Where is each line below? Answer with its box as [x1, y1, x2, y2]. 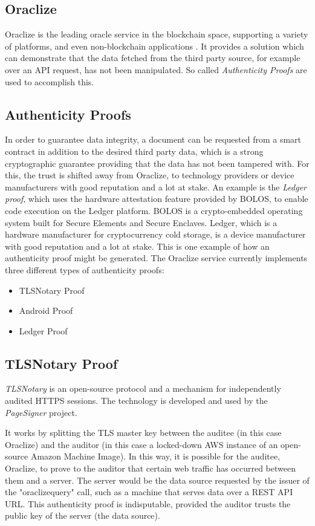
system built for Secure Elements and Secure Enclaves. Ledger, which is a [5, 216, 278, 229]
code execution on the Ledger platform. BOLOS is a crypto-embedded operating [5, 204, 303, 216]
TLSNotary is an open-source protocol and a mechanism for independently [5, 382, 281, 395]
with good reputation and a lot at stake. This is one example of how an [5, 239, 270, 252]
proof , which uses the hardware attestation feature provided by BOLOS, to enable [5, 192, 308, 205]
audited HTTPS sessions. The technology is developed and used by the [5, 394, 268, 407]
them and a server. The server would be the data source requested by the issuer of [5, 473, 310, 486]
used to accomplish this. [5, 75, 94, 88]
